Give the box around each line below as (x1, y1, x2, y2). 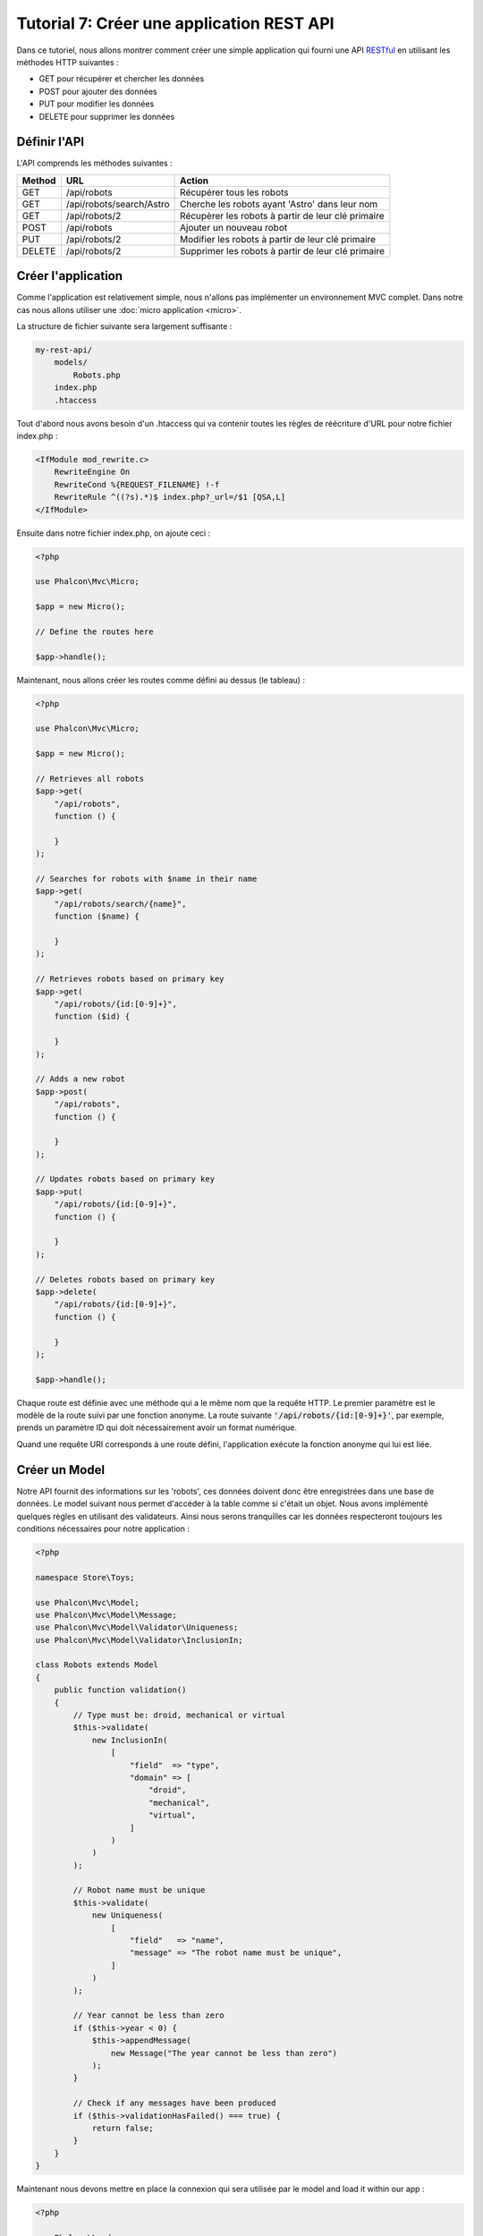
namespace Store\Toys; (35, 1572, 135, 1582)
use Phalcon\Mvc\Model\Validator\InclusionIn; (35, 1635, 243, 1645)
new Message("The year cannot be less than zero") (110, 2048, 338, 2058)
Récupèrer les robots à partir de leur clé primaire (179, 209, 385, 222)
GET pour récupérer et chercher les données (38, 73, 205, 84)
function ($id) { (54, 1012, 131, 1021)
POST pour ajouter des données (38, 86, 158, 97)
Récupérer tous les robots (179, 186, 290, 199)
